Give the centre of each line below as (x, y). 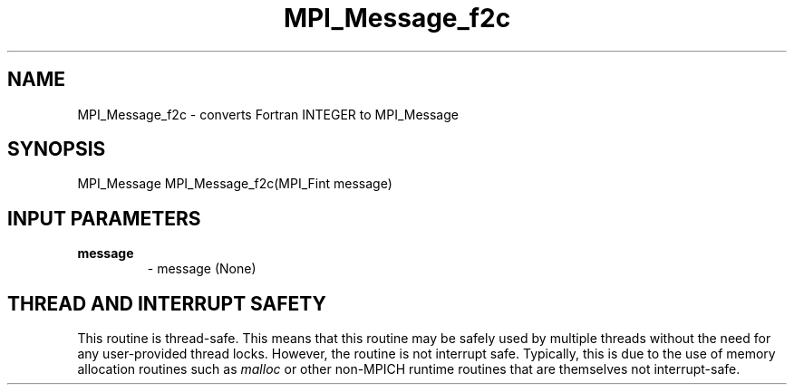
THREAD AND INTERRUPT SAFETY (167, 303)
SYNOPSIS (57, 149)
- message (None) (202, 269)
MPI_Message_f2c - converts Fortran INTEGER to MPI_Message (268, 114)
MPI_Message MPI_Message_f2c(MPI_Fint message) (235, 184)
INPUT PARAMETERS (104, 218)
